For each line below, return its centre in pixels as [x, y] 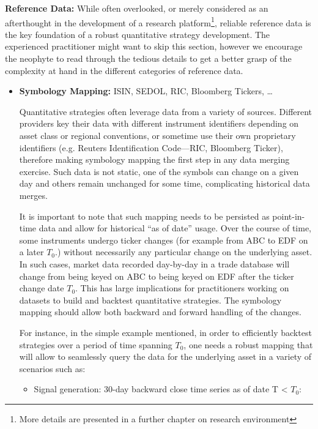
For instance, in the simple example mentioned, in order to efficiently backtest [165, 332]
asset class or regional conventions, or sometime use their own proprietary [157, 135]
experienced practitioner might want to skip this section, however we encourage [154, 46]
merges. [33, 195]
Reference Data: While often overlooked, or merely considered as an [137, 8]
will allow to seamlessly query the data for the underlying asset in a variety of [165, 356]
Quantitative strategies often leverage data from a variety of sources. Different [166, 111]
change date [42, 288]
